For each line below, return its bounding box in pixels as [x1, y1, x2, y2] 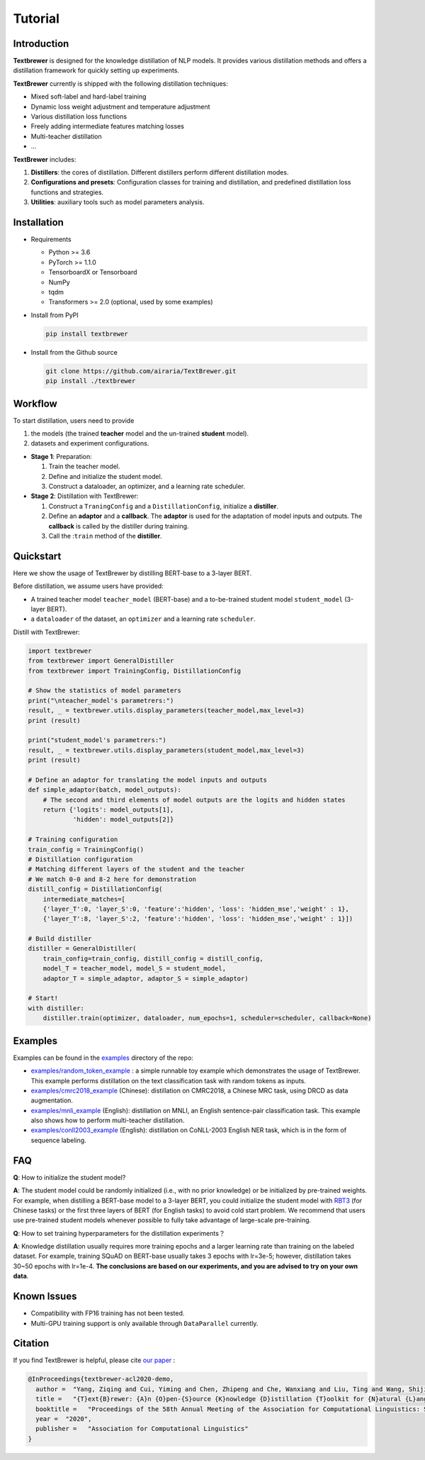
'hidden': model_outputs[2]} [72, 816, 174, 824]
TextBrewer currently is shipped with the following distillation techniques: [13, 79, 228, 88]
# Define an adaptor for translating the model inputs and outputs [28, 775, 268, 784]
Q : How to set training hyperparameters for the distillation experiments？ [13, 1229, 226, 1237]
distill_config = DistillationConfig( [28, 885, 163, 893]
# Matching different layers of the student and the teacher [28, 866, 245, 873]
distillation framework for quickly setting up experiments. [13, 66, 180, 74]
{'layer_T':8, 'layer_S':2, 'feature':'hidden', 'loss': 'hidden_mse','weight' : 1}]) [42, 915, 353, 923]
